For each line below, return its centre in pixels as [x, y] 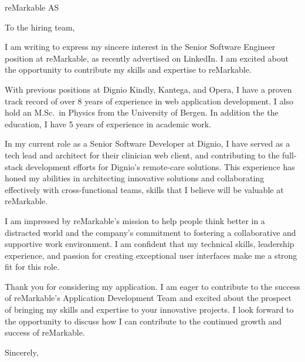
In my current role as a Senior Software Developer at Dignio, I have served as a [148, 143]
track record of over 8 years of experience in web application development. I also [149, 101]
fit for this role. [32, 267]
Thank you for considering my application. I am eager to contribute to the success [152, 286]
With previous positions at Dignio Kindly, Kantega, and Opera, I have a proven [148, 89]
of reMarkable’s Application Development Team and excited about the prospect [148, 298]
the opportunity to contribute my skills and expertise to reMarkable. [128, 70]
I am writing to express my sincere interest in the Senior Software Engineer [140, 47]
